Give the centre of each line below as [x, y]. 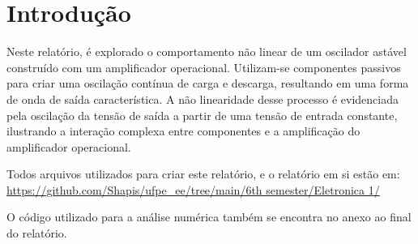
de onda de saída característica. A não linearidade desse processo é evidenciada [203, 98]
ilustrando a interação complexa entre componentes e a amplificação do [183, 131]
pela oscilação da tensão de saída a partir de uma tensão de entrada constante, [202, 115]
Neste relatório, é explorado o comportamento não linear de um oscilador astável [207, 51]
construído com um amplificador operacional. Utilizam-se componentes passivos [204, 67]
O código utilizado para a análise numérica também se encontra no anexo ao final [209, 217]
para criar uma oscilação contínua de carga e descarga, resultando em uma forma [208, 83]
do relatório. [37, 233]
